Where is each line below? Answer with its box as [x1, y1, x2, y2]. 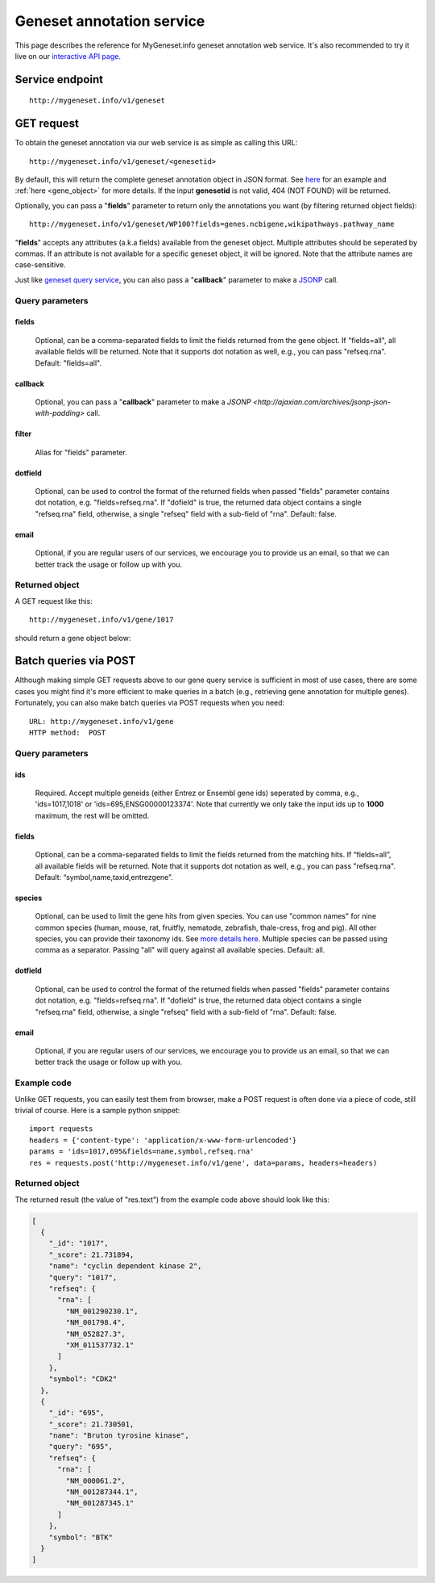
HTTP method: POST [29, 728, 106, 738]
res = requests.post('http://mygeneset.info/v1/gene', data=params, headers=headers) [29, 1158, 378, 1167]
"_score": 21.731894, [48, 1250, 135, 1259]
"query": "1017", [48, 1272, 118, 1282]
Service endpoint [14, 73, 104, 86]
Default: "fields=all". [35, 358, 102, 367]
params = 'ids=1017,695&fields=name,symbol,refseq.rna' [29, 1147, 255, 1156]
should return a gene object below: [14, 633, 131, 643]
